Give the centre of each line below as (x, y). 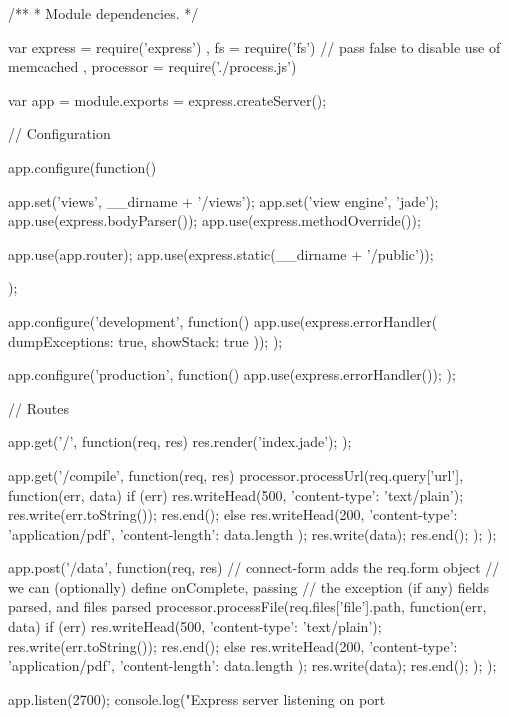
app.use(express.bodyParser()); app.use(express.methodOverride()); (214, 220)
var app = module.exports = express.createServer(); (167, 99)
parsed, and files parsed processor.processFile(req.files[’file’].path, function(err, (247, 606)
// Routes (38, 407)
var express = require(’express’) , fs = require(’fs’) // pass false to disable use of (254, 46)
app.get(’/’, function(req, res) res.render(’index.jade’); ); (180, 441)
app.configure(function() (82, 166)
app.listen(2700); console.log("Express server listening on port (197, 698)
